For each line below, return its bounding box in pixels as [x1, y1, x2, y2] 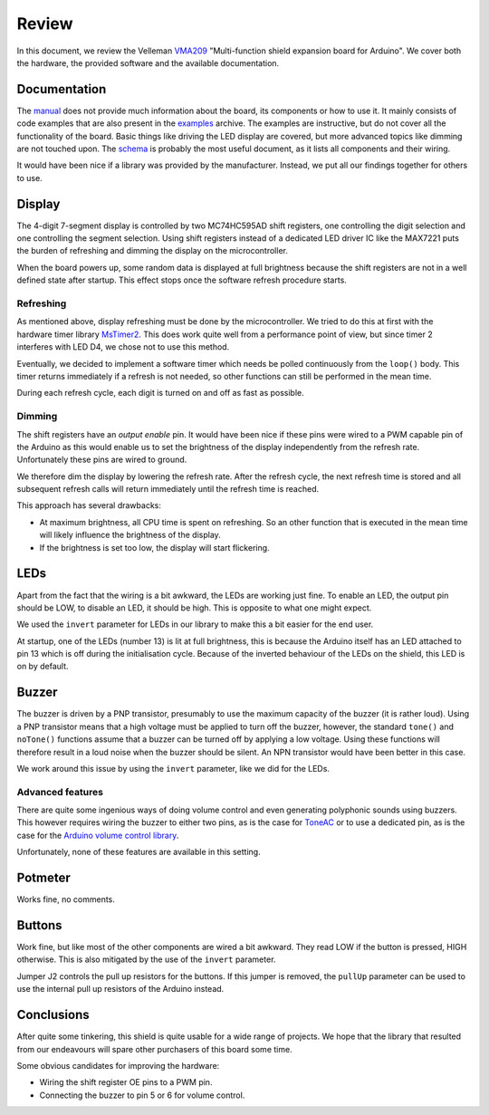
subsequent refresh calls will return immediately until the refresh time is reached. [16, 484, 320, 495]
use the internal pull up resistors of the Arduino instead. [16, 984, 225, 995]
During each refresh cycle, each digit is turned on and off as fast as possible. [16, 388, 305, 399]
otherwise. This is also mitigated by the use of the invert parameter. [16, 954, 276, 965]
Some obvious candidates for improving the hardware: [16, 1060, 220, 1071]
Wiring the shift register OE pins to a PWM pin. [39, 1077, 213, 1088]
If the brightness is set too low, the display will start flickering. [39, 542, 271, 553]
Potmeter [16, 870, 72, 886]
